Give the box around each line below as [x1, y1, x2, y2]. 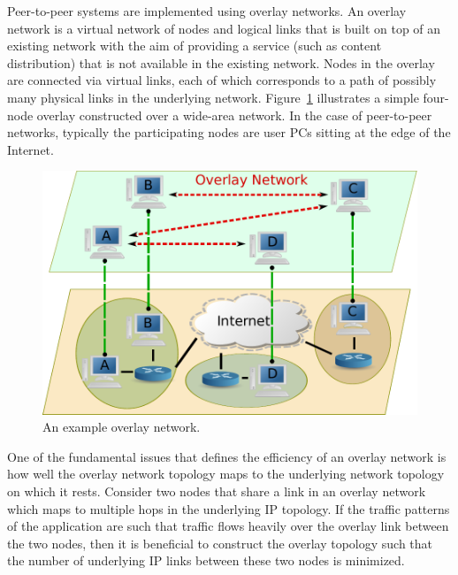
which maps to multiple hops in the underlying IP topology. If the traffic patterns [7, 499, 450, 517]
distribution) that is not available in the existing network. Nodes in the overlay [7, 53, 435, 72]
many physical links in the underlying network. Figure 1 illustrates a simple [7, 88, 419, 106]
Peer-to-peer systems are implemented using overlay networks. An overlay [7, 2, 407, 19]
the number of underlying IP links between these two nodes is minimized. [7, 551, 405, 570]
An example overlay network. [42, 418, 201, 436]
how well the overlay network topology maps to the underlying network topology [7, 464, 445, 483]
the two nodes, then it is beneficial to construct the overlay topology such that [7, 533, 433, 552]
